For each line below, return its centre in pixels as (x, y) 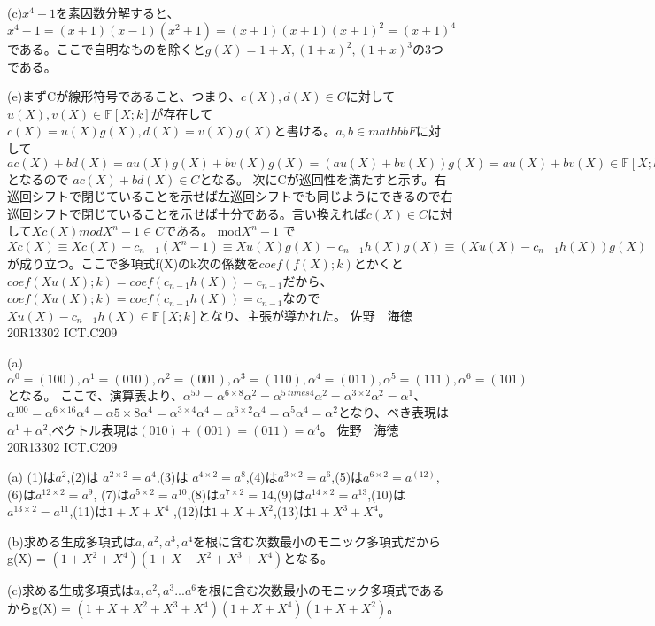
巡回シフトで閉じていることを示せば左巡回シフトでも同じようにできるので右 (230, 196)
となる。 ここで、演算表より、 (95, 394)
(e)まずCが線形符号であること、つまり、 (124, 96)
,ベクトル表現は (93, 429)
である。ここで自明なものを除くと (106, 49)
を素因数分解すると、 (117, 12)
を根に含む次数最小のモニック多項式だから (317, 541)
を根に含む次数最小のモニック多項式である (320, 590)
